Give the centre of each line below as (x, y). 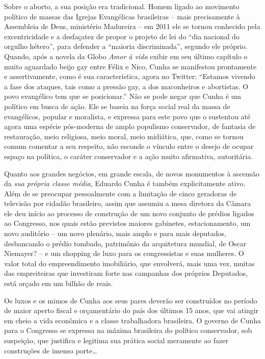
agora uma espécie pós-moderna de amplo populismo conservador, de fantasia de (130, 126)
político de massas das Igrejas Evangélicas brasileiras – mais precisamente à (122, 16)
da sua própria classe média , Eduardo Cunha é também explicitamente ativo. (125, 183)
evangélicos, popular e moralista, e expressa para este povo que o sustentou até (127, 116)
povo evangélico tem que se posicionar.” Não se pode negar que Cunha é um (123, 96)
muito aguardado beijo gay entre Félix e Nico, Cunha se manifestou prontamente (130, 66)
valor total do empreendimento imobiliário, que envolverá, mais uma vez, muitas (129, 263)
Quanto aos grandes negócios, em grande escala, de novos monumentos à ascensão (132, 173)
